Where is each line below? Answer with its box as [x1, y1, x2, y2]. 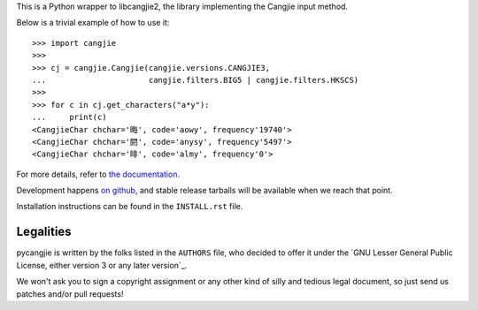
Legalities [16, 224, 72, 239]
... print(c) [32, 112, 107, 123]
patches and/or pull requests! [16, 288, 124, 299]
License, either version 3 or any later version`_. [16, 260, 188, 270]
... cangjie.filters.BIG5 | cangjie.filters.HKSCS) [32, 75, 359, 85]
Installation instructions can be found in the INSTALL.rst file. [16, 201, 243, 212]
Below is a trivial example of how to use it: [16, 18, 170, 28]
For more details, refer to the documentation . [16, 169, 181, 179]
